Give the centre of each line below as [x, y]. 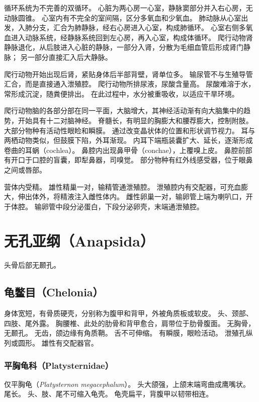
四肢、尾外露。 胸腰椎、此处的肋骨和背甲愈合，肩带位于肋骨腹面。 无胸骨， [130, 323]
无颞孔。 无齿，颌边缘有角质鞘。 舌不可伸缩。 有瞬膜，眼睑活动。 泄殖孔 [125, 333]
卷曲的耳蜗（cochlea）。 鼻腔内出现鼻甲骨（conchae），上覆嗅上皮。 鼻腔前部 [128, 150]
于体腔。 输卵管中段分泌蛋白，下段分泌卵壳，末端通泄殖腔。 [104, 206]
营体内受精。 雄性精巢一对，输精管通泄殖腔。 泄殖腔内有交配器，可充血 [123, 186]
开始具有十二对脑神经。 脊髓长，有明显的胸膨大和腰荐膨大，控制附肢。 [135, 120]
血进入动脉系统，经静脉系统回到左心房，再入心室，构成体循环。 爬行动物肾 [128, 37]
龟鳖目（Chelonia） [54, 292]
